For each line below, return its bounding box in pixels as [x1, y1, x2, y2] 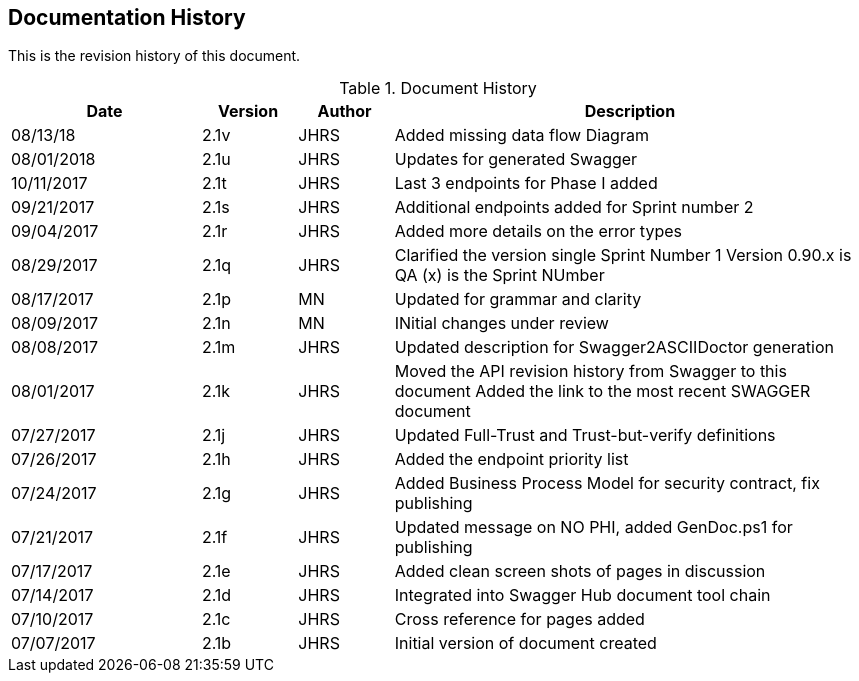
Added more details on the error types [394, 221, 682, 242]
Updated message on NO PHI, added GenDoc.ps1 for [394, 517, 793, 538]
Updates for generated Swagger [394, 149, 638, 170]
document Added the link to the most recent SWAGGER [394, 381, 811, 402]
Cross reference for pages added [394, 609, 645, 630]
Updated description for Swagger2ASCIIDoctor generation [394, 337, 834, 358]
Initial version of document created [394, 633, 657, 654]
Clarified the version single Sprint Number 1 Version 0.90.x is [394, 245, 852, 266]
